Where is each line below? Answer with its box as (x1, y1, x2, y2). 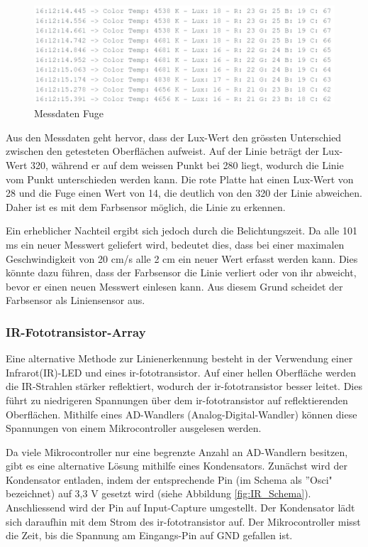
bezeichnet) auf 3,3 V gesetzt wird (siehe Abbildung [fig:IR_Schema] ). (6, 486, 311, 501)
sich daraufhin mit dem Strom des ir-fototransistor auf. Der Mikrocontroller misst (6, 514, 361, 529)
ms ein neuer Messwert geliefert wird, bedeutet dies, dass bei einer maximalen (6, 237, 345, 251)
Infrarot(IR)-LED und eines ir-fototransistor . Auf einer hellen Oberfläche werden (6, 364, 357, 379)
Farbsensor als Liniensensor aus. (6, 293, 145, 308)
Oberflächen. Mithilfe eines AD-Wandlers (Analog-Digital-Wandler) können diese (6, 406, 357, 421)
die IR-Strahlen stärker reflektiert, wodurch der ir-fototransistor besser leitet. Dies (6, 379, 362, 394)
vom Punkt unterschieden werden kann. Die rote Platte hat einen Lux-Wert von (6, 171, 354, 186)
